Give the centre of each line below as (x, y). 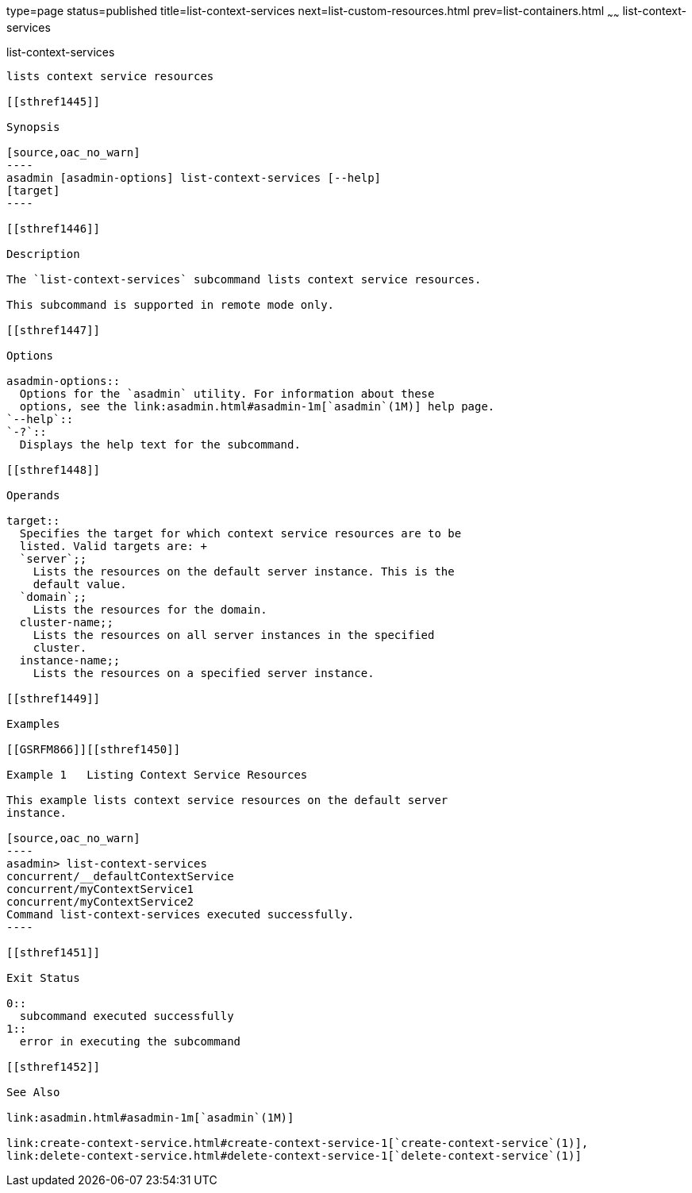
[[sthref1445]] (54, 101)
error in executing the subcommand (130, 1041)
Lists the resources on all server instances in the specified (234, 635)
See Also (33, 1092)
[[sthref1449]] (54, 698)
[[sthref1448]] (54, 470)
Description (43, 254)
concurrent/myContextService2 (100, 901)
